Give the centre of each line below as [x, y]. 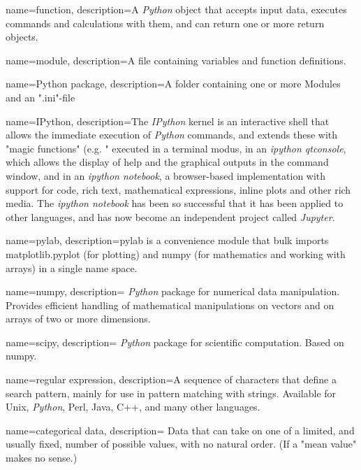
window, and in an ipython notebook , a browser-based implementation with [166, 175]
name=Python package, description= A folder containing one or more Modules [173, 84]
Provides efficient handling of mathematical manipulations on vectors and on [170, 305]
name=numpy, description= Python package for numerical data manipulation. [173, 291]
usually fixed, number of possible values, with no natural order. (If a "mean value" [181, 444]
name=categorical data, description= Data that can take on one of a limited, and [180, 430]
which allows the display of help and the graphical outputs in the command [167, 162]
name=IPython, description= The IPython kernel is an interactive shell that [168, 121]
